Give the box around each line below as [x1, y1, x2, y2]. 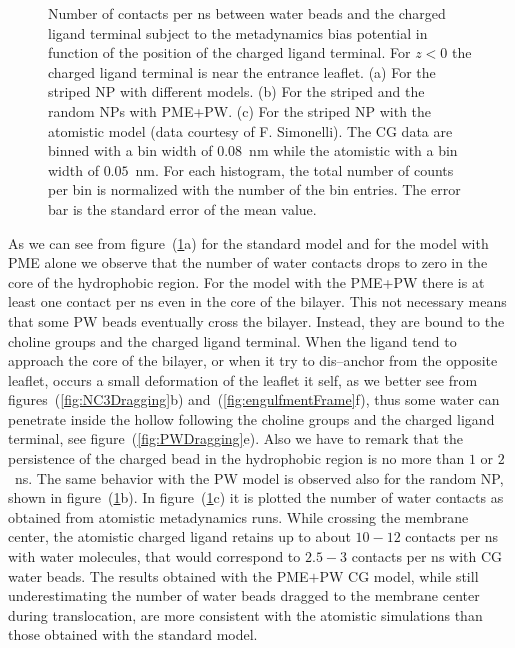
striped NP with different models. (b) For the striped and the [48, 81, 425, 102]
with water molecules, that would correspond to [8, 546, 301, 567]
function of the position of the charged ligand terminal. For [48, 42, 411, 63]
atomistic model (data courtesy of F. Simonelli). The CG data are [48, 120, 453, 141]
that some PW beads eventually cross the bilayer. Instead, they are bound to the [8, 310, 505, 331]
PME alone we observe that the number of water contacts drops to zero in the [8, 252, 488, 273]
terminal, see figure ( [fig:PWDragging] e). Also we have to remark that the [8, 428, 463, 449]
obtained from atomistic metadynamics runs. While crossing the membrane [8, 506, 469, 527]
